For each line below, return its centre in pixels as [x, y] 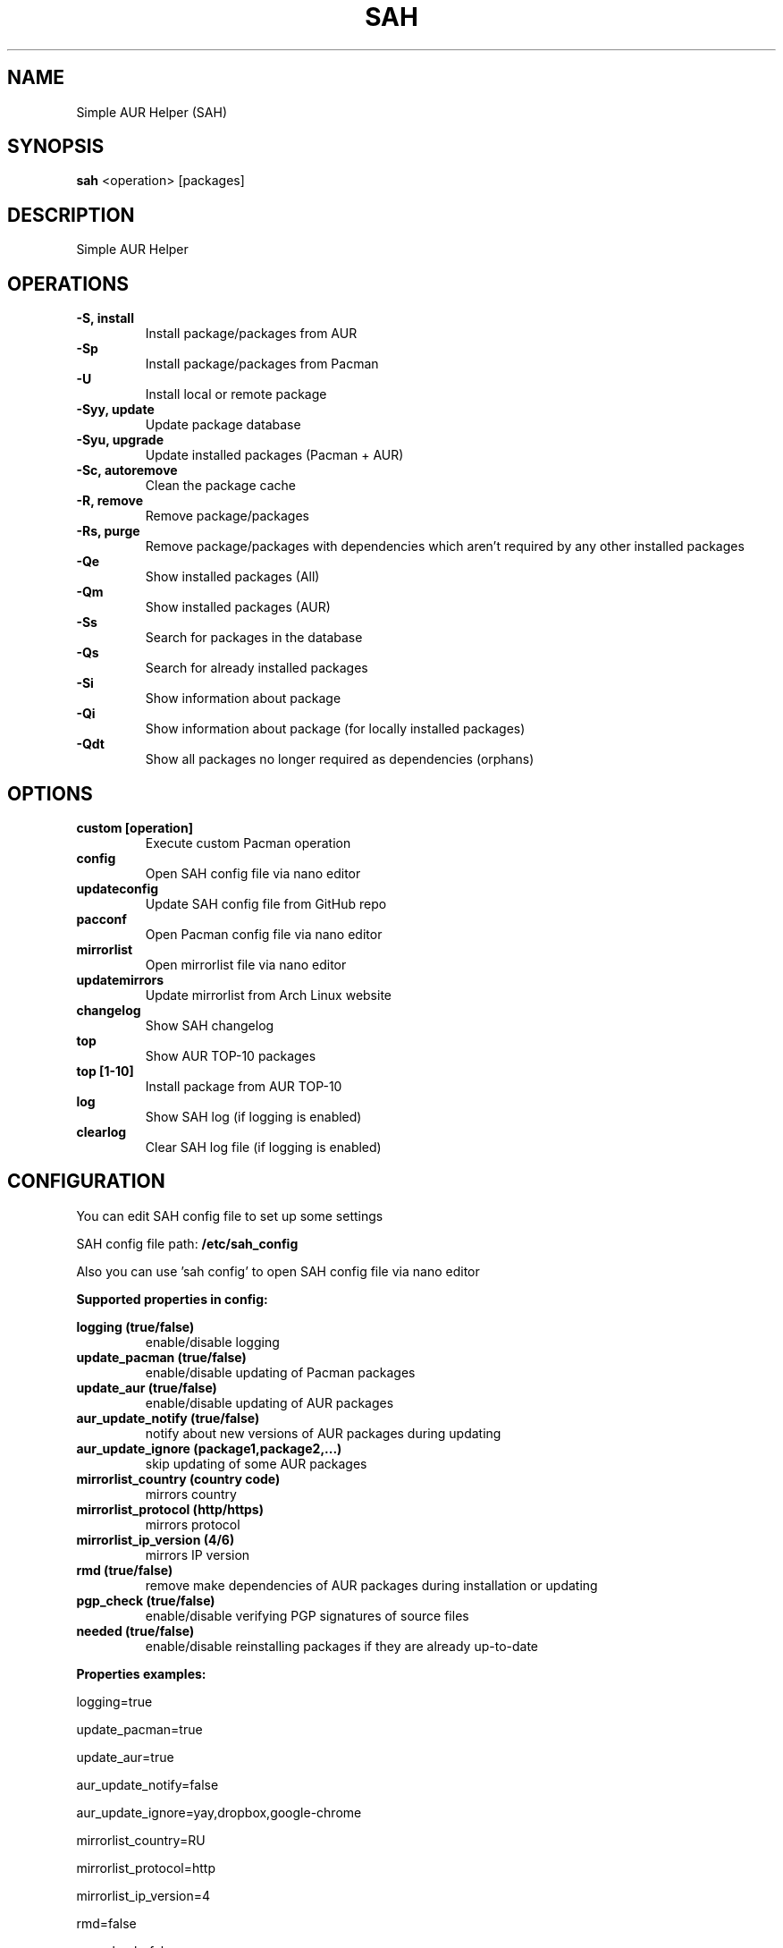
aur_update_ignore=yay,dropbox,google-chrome [219, 1812]
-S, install [105, 318]
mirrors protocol [193, 1524]
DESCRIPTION [71, 215]
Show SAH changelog [210, 1025]
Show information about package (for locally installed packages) [335, 729]
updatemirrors [120, 979]
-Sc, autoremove [127, 470]
